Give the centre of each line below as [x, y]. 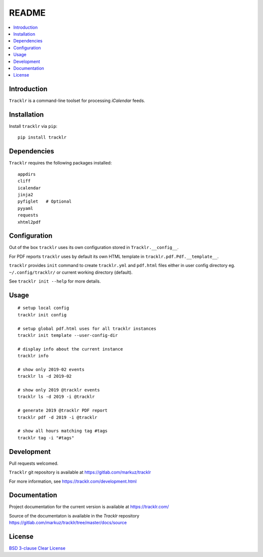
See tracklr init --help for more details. [55, 281]
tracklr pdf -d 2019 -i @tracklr [57, 417]
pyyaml [26, 208]
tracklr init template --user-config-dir [68, 335]
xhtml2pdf [29, 222]
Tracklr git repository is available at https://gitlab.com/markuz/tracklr [80, 472]
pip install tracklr [42, 137]
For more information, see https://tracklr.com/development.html [73, 481]
